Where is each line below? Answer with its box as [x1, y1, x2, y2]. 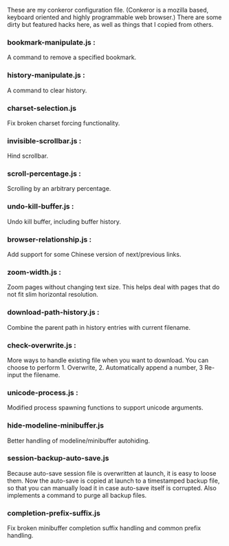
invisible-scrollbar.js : [7, 136, 82, 145]
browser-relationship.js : [7, 234, 91, 244]
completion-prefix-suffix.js [7, 508, 101, 518]
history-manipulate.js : [7, 70, 85, 80]
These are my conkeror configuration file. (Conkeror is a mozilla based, [7, 6, 209, 14]
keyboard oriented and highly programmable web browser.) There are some [7, 13, 222, 21]
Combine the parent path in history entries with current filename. [7, 323, 191, 331]
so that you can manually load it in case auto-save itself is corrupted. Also [7, 483, 217, 492]
